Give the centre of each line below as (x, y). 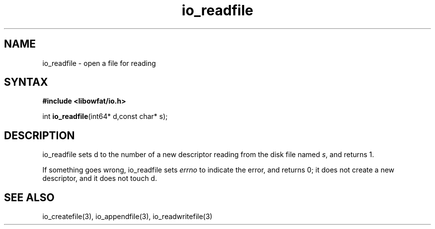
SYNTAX (26, 82)
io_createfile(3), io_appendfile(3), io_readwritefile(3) (127, 217)
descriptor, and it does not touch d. (100, 178)
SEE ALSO (29, 197)
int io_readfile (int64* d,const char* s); (105, 116)
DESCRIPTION (39, 135)
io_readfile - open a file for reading (99, 63)
